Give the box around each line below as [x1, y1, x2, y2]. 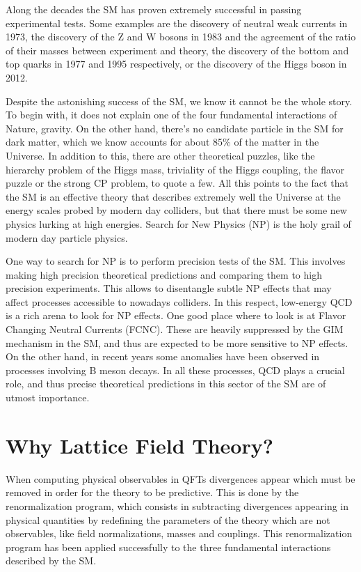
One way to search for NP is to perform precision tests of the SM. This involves [6, 254, 346, 268]
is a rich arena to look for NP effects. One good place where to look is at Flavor [6, 308, 346, 323]
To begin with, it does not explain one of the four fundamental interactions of [6, 107, 337, 122]
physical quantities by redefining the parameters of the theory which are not [6, 512, 330, 527]
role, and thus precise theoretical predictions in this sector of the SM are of [6, 376, 326, 391]
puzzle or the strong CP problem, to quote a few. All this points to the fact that [6, 176, 348, 190]
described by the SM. [6, 553, 97, 568]
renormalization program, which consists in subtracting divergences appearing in [6, 498, 349, 513]
